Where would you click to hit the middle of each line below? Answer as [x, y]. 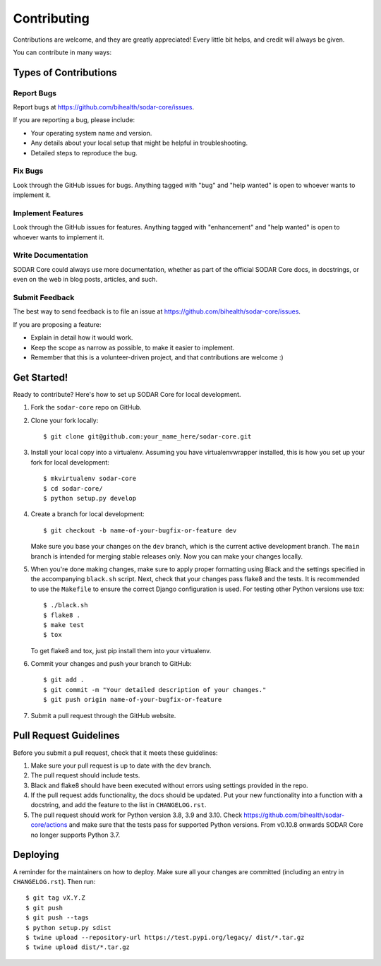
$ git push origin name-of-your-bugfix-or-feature [133, 700]
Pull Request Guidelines [66, 735]
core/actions [49, 825]
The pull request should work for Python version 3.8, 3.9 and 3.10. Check [137, 815]
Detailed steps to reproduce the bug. [84, 153]
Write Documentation [50, 256]
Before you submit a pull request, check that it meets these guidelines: [115, 753]
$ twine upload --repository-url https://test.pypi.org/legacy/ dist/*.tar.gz [165, 937]
